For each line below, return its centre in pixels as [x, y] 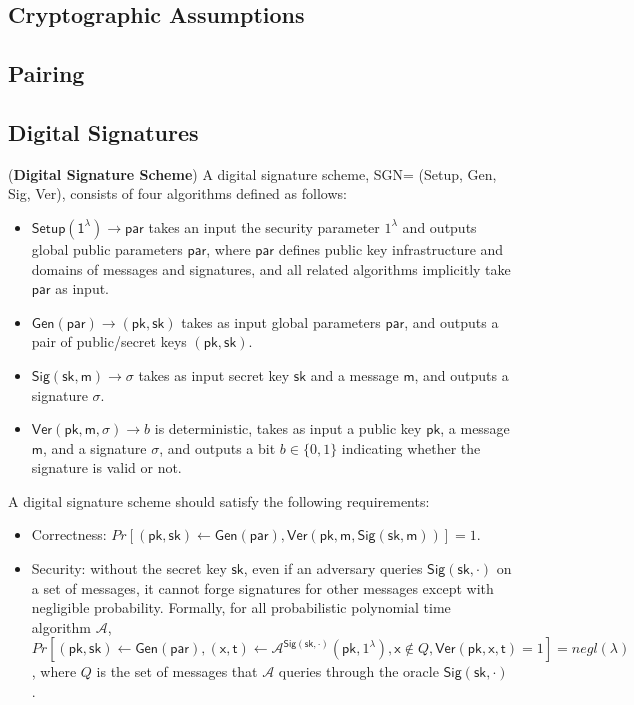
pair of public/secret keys [109, 341]
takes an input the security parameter [264, 226]
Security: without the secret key [129, 568]
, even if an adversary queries [333, 568]
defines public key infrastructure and [391, 248]
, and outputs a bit [217, 447]
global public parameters [107, 248]
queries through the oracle [358, 671]
